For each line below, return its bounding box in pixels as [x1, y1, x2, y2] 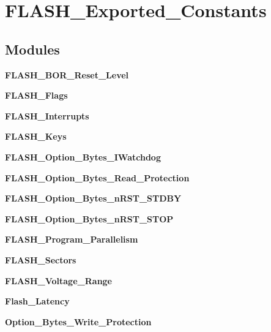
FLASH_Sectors [5, 253, 76, 266]
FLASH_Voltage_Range [5, 274, 112, 287]
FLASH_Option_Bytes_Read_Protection [5, 171, 190, 184]
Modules [5, 39, 60, 58]
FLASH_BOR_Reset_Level [5, 68, 129, 81]
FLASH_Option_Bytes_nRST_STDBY [5, 192, 182, 205]
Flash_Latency [5, 295, 70, 307]
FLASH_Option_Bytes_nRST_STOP [5, 212, 174, 225]
